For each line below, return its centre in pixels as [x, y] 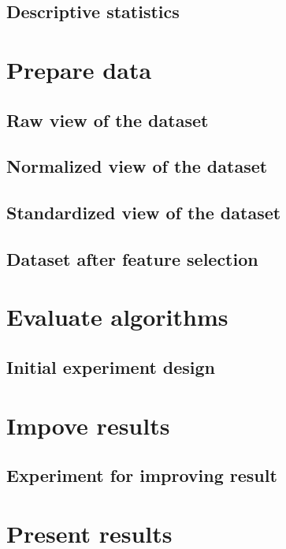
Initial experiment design [111, 367]
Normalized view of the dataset [137, 166]
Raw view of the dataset [108, 120]
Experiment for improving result [142, 475]
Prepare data [79, 69]
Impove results [88, 425]
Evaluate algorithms [117, 317]
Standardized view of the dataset [144, 213]
